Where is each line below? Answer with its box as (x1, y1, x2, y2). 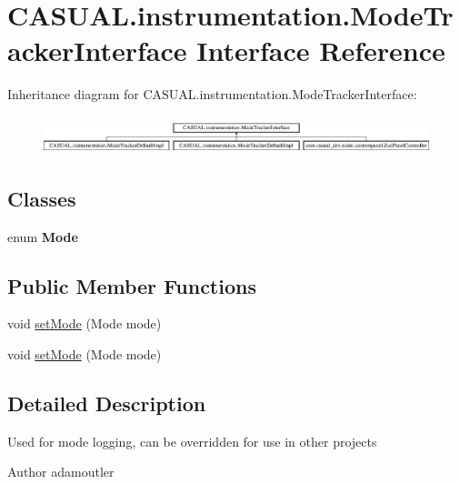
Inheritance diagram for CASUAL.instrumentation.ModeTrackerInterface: (7, 85, 417, 104)
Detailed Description (7, 388, 206, 417)
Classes (7, 184, 76, 212)
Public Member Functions (7, 271, 256, 299)
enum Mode (7, 227, 78, 246)
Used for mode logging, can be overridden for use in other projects (7, 431, 377, 450)
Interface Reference (196, 32, 445, 69)
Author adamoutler (7, 462, 115, 481)
